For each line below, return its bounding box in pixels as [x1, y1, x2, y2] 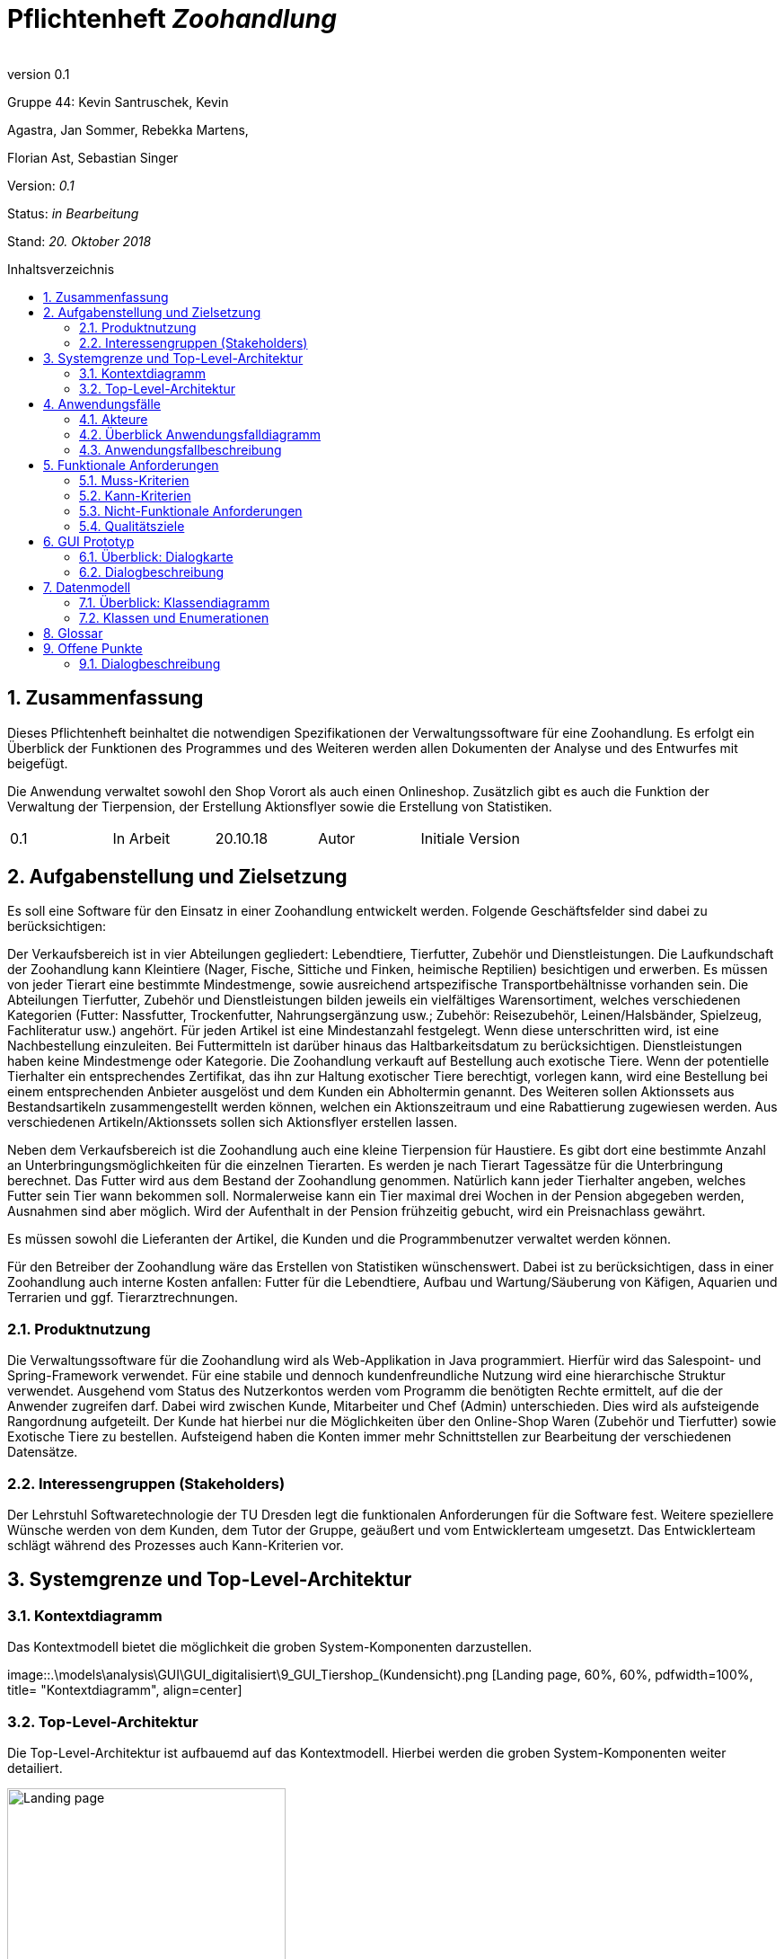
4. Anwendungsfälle [43, 395, 161, 412]
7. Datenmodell [43, 579, 131, 595]
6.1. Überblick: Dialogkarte [79, 548, 233, 564]
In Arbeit [112, 829, 171, 847]
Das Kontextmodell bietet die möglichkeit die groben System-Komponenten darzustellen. [7, 1639, 533, 1655]
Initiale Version [420, 829, 520, 847]
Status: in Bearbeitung [7, 205, 139, 221]
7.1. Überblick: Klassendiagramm [79, 594, 270, 610]
